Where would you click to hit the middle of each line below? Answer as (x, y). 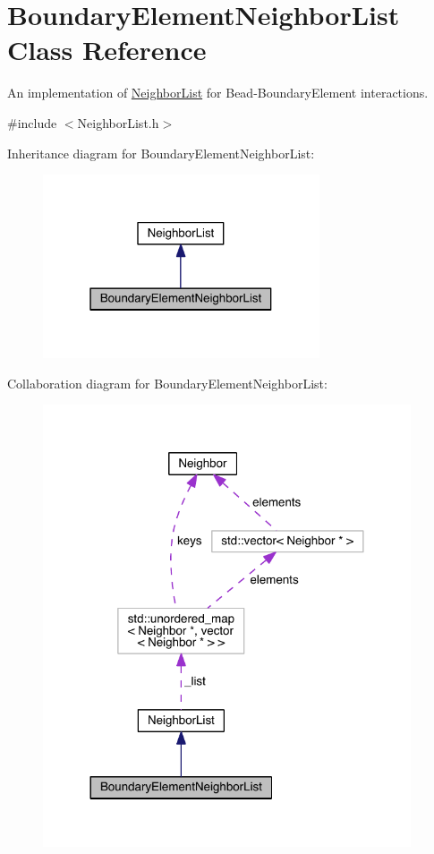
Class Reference (107, 50)
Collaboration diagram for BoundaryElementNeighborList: (167, 383)
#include (32, 122)
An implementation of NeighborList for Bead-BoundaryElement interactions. (218, 93)
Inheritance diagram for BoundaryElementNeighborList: (161, 153)
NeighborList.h (118, 122)
